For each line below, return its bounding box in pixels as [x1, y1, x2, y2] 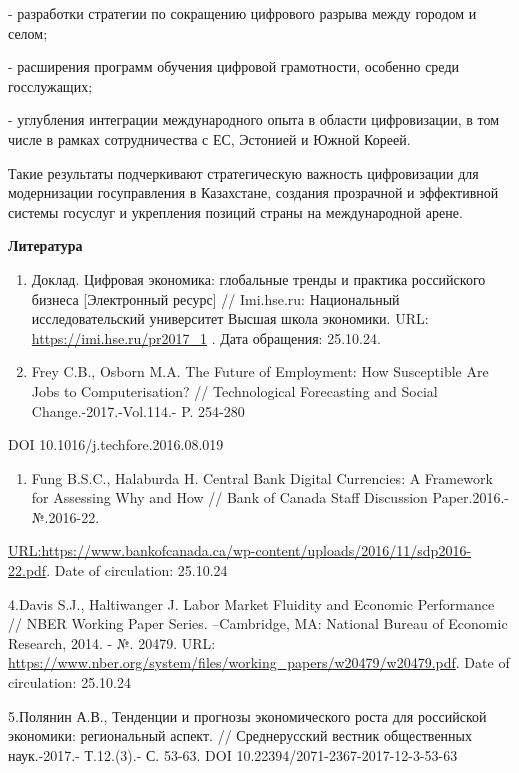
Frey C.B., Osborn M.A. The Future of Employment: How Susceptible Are [31, 361, 489, 382]
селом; [8, 22, 48, 43]
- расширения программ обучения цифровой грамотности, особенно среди [8, 56, 459, 77]
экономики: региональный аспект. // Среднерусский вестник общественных [8, 725, 472, 746]
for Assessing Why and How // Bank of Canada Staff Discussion [31, 487, 428, 508]
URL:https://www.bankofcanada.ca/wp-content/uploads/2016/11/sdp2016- [8, 540, 472, 561]
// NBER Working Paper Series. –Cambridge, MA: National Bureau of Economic [8, 613, 508, 634]
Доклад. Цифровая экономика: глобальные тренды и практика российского [31, 268, 486, 289]
